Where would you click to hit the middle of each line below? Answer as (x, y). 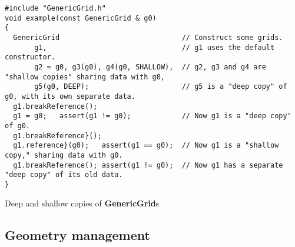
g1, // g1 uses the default (155, 47)
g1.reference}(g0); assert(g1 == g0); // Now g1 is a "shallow (146, 146)
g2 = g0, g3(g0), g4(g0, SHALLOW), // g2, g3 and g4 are (150, 67)
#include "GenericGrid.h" (55, 8)
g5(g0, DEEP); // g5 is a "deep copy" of (161, 87)
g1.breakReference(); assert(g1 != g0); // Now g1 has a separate (148, 165)
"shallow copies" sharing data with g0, (85, 77)
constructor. (30, 57)
